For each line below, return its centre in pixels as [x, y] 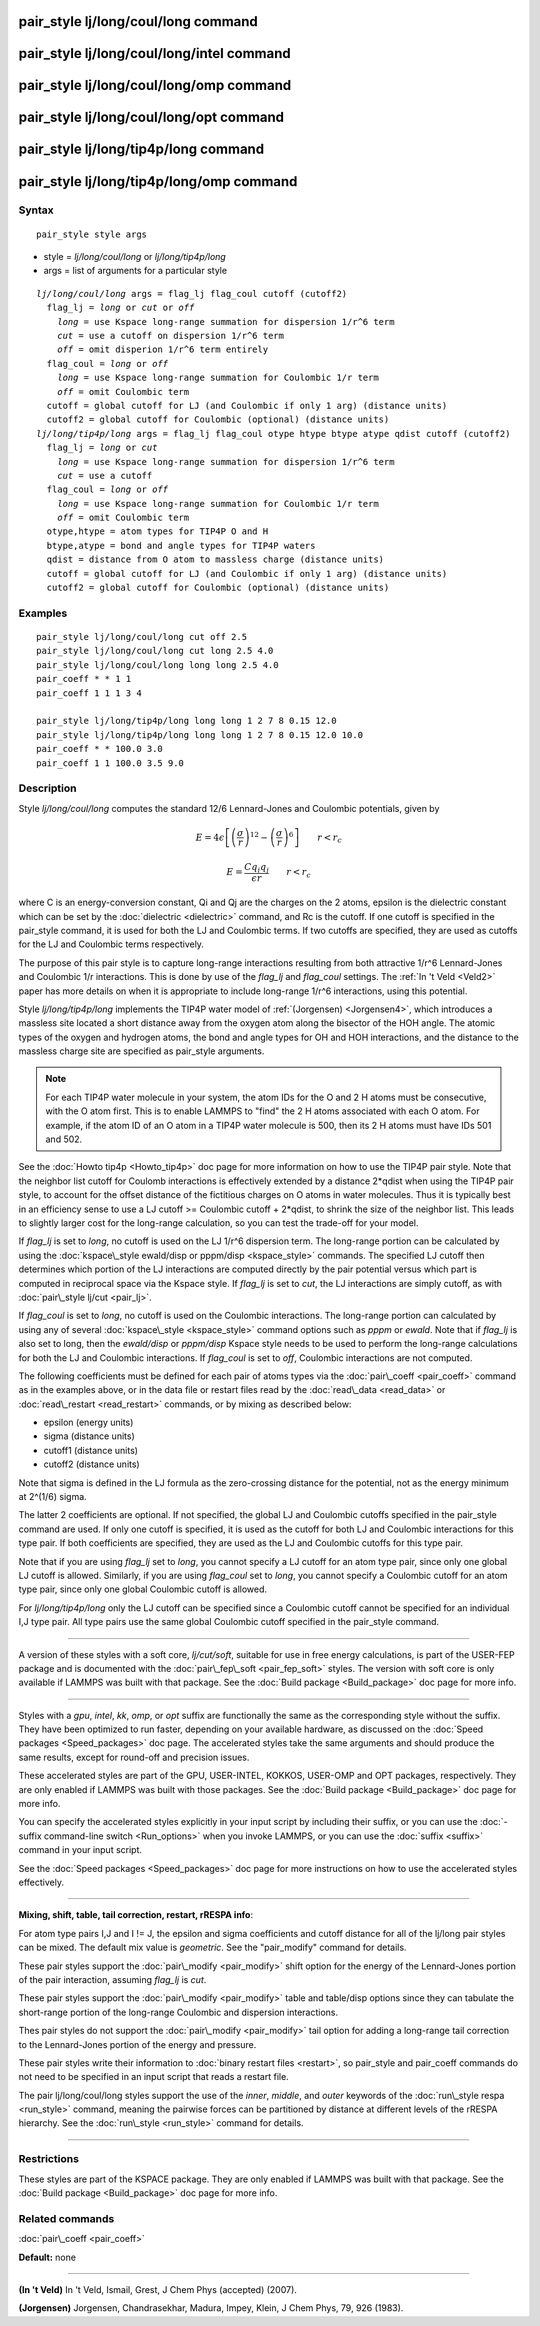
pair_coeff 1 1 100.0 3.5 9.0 [110, 763]
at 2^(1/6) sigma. [52, 1497]
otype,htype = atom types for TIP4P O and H [157, 531]
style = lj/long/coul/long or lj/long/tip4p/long [135, 257]
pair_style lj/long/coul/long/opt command [151, 117]
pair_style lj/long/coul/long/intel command [154, 53]
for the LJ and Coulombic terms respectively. [111, 944]
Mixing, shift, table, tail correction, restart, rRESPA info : [136, 1915]
